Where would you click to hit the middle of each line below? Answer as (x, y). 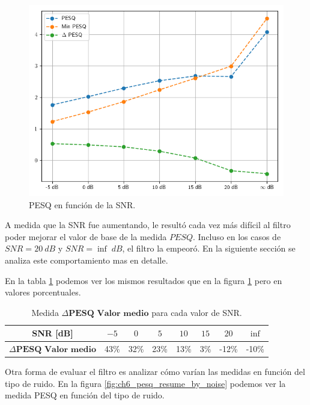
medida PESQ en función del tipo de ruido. (85, 395)
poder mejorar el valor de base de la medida (86, 236)
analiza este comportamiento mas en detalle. (87, 260)
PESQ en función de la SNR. (82, 204)
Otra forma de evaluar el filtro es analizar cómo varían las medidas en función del (155, 372)
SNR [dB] (53, 333)
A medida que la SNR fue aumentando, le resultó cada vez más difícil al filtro (148, 225)
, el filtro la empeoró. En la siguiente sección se (209, 248)
